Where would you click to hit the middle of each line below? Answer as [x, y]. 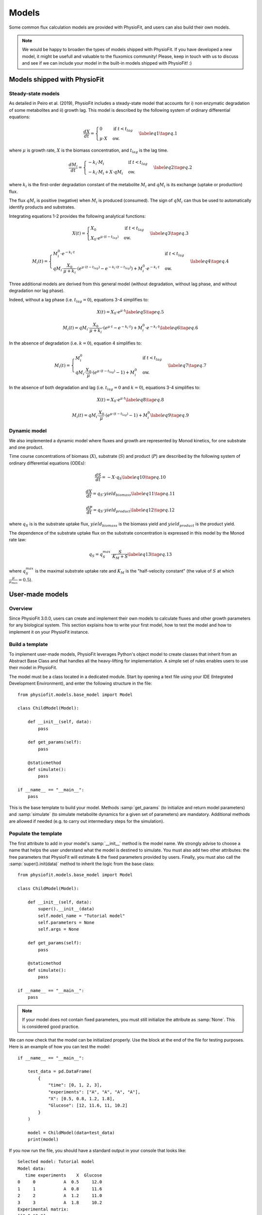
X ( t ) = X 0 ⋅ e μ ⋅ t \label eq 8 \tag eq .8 [131, 400]
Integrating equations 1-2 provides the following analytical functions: [77, 216]
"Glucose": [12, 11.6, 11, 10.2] [88, 1105]
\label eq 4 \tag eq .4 [209, 261]
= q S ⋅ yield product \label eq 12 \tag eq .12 [134, 510]
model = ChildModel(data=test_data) [71, 1133]
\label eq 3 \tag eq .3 [169, 234]
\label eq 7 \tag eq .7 [187, 365]
